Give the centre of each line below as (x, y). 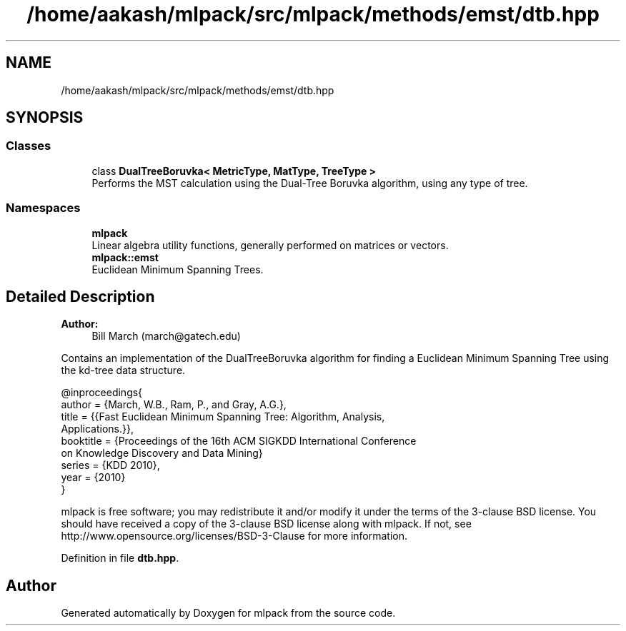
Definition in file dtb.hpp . (120, 558)
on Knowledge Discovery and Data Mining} (162, 453)
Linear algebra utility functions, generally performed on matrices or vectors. (270, 245)
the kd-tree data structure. (123, 370)
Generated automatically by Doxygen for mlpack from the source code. (228, 613)
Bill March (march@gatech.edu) (166, 336)
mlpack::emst (125, 257)
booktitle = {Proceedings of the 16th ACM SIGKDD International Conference (239, 441)
